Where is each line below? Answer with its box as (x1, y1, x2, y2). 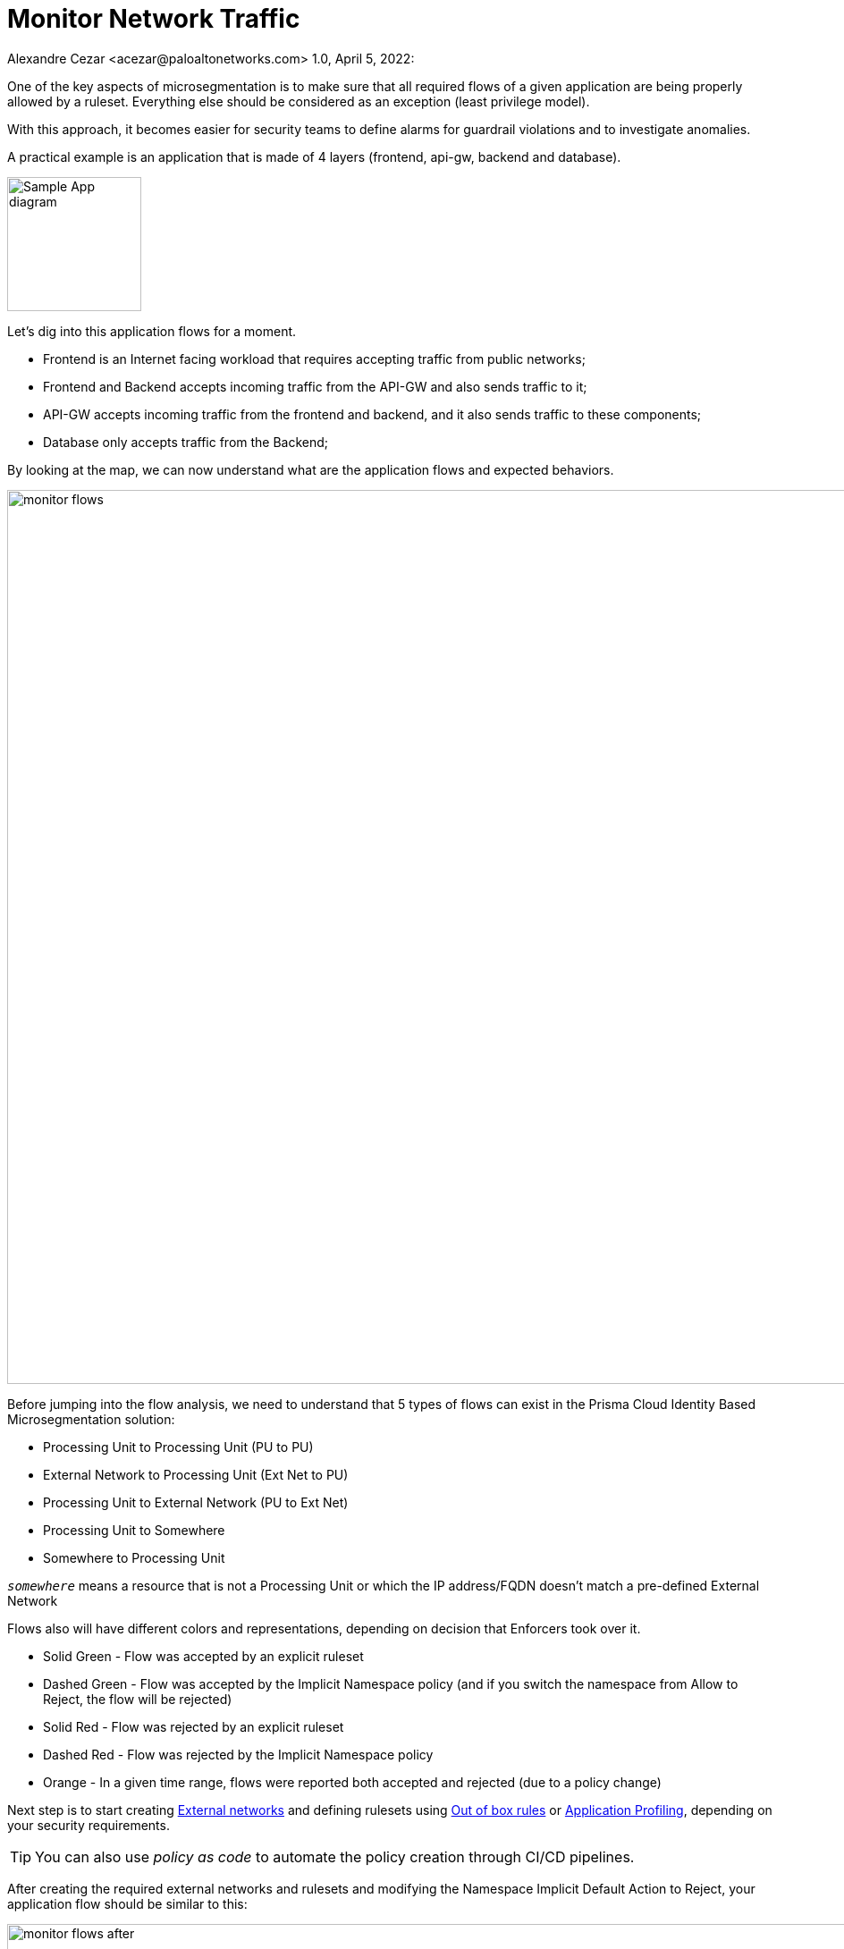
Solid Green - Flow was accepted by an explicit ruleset (43, 1648, 364, 1664)
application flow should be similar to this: (7, 1895, 248, 1911)
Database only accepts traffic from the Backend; (43, 434, 329, 450)
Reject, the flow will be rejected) (43, 1691, 232, 1707)
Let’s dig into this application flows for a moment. (7, 323, 297, 339)
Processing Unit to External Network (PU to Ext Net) (43, 1494, 349, 1510)
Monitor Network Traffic (7, 4, 300, 34)
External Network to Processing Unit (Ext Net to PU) (43, 1466, 349, 1482)
